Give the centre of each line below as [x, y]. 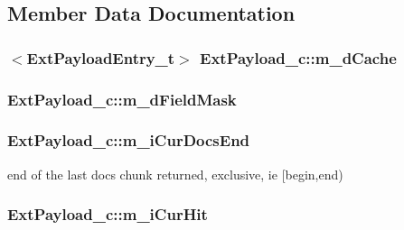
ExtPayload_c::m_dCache [298, 57]
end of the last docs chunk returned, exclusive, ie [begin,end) [175, 174]
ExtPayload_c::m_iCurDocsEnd [129, 140]
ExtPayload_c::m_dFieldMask [122, 99]
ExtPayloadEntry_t [101, 57]
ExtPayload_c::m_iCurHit [108, 214]
